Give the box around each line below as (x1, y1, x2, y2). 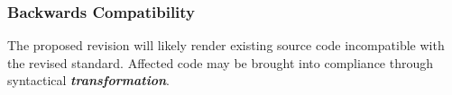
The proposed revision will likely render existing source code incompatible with (7, 36, 445, 55)
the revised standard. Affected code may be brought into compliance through (7, 53, 434, 72)
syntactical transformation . (7, 71, 170, 90)
